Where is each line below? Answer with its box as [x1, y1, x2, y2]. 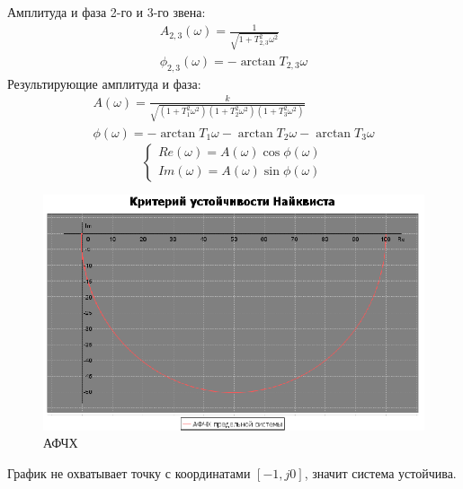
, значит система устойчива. [304, 463, 457, 482]
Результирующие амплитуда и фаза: [7, 74, 201, 92]
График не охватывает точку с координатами [7, 463, 251, 482]
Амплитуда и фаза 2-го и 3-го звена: [7, 3, 206, 21]
